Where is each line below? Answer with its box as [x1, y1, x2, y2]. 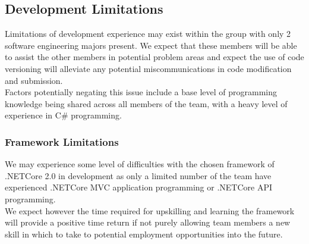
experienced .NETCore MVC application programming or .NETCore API [5, 181, 273, 193]
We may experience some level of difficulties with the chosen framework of [5, 158, 275, 170]
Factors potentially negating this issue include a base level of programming [5, 86, 278, 98]
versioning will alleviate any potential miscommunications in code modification [5, 62, 292, 74]
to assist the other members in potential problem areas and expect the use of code [5, 51, 304, 63]
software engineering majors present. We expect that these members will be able [5, 39, 297, 51]
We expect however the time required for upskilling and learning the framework [5, 204, 295, 217]
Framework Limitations [5, 134, 119, 149]
